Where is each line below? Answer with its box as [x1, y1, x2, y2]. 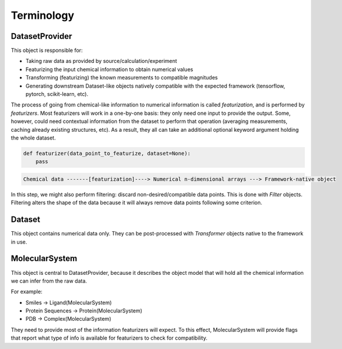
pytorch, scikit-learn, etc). [25, 91, 88, 98]
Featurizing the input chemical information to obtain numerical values [25, 65, 193, 73]
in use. [11, 238, 28, 245]
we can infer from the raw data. [11, 277, 88, 284]
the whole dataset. [11, 134, 56, 141]
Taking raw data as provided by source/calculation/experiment [25, 58, 177, 65]
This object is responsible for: [11, 47, 83, 54]
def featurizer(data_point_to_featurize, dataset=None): [23, 150, 191, 157]
